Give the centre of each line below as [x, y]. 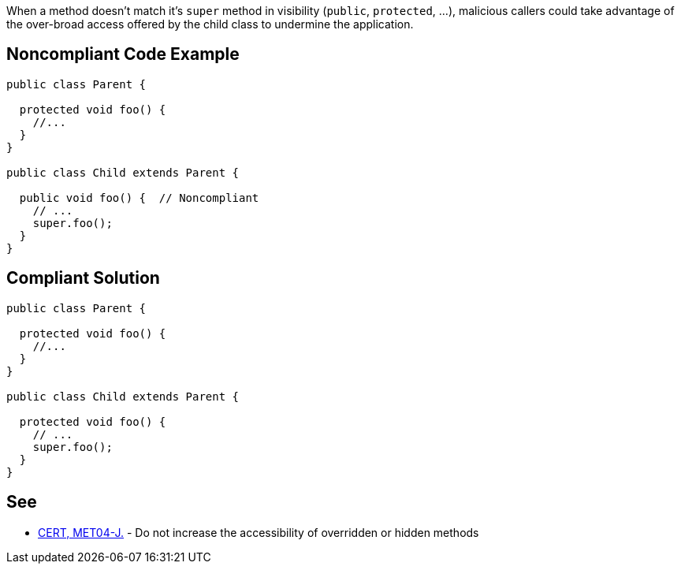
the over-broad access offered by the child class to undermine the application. [210, 24]
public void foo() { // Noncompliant [139, 197]
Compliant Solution [83, 278]
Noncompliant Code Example [123, 54]
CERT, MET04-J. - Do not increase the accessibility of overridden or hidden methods [259, 532]
